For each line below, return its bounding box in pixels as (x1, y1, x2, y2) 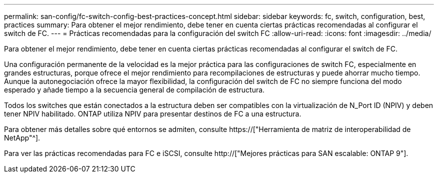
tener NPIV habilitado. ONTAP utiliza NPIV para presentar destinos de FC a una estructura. (4, 109, 301, 118)
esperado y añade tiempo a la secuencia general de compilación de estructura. (4, 85, 265, 94)
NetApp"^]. (4, 133, 40, 142)
